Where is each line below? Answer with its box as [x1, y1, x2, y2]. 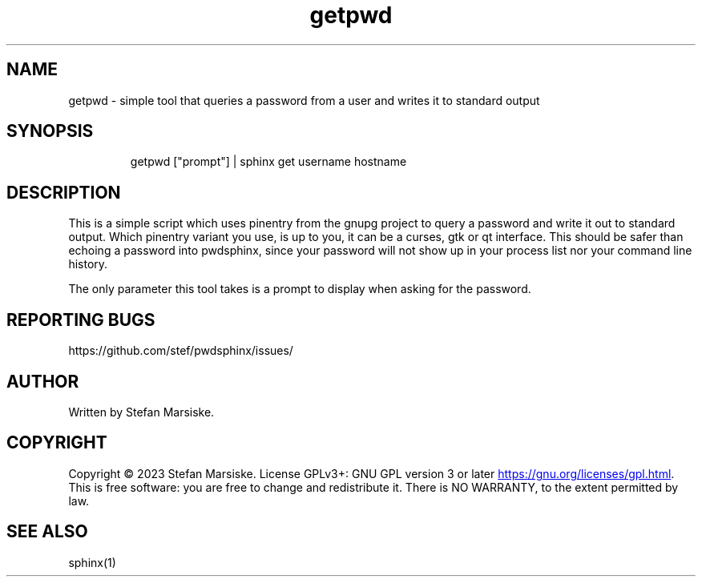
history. [68, 257, 108, 271]
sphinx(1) [68, 555, 116, 569]
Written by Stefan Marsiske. [68, 404, 215, 419]
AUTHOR [6, 371, 79, 392]
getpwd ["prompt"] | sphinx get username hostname [130, 155, 407, 169]
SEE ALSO [6, 521, 88, 542]
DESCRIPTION [6, 182, 121, 203]
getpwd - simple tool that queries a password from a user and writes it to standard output [68, 93, 540, 107]
